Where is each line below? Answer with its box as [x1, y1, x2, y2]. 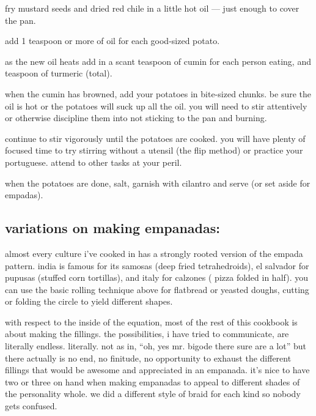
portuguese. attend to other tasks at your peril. [5, 155, 182, 168]
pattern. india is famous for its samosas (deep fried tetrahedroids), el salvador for [5, 259, 309, 272]
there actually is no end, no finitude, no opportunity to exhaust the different [5, 351, 292, 364]
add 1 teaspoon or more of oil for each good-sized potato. [5, 34, 220, 47]
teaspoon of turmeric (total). [5, 67, 112, 80]
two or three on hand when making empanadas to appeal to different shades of [5, 375, 300, 388]
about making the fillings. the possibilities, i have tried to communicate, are [5, 327, 289, 340]
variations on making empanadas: [5, 218, 220, 237]
